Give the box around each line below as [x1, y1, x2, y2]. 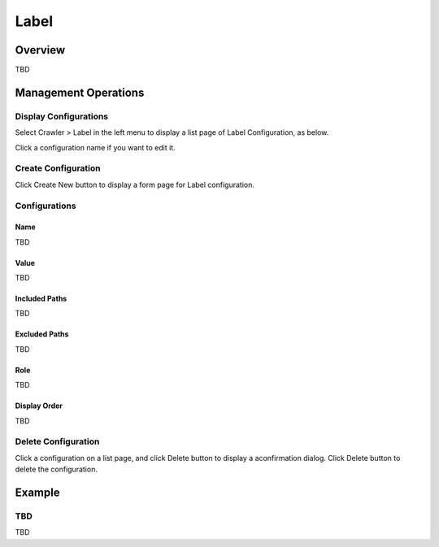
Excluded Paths [15, 329, 69, 339]
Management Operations [15, 85, 145, 99]
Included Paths [15, 293, 67, 304]
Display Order [15, 401, 63, 410]
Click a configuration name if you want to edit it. [15, 142, 176, 152]
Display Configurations [15, 111, 109, 122]
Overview [15, 43, 66, 57]
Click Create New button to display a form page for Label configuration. [15, 180, 255, 189]
